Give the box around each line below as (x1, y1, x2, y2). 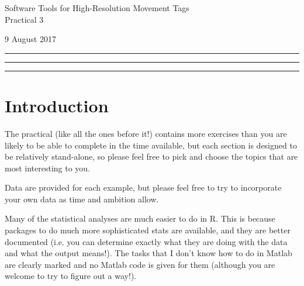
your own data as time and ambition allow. (5, 192, 159, 205)
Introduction (5, 93, 109, 117)
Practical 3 (5, 13, 44, 25)
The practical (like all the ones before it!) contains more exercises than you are (5, 127, 287, 139)
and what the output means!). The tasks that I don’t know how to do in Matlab (5, 247, 292, 259)
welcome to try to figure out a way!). (5, 270, 137, 282)
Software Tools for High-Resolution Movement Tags (5, 2, 189, 13)
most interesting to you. (5, 161, 91, 174)
